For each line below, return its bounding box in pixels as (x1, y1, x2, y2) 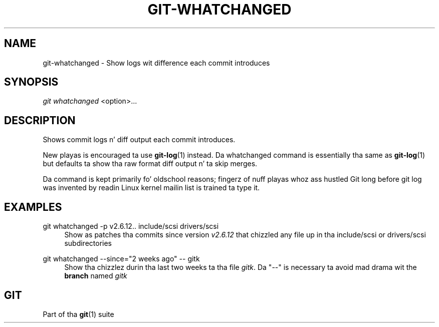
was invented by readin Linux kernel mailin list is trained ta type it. (43, 183, 260, 192)
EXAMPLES (4, 200, 62, 213)
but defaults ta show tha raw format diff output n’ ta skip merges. (43, 159, 258, 168)
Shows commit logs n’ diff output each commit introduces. (43, 135, 236, 144)
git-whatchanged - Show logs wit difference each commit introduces (43, 58, 270, 67)
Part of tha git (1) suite (43, 309, 114, 318)
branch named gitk (64, 271, 127, 280)
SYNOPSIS (4, 76, 59, 89)
